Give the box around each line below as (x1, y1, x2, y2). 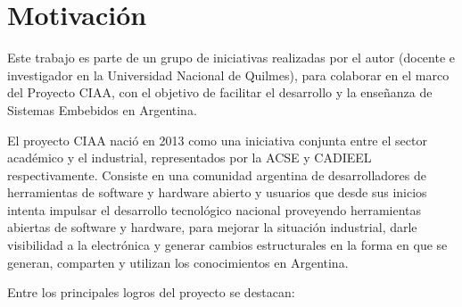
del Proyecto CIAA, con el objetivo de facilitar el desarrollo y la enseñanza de (7, 83, 433, 102)
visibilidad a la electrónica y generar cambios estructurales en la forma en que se (7, 236, 448, 254)
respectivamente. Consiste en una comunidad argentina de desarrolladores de (7, 165, 426, 184)
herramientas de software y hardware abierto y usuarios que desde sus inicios (7, 183, 427, 202)
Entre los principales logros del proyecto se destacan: (7, 283, 295, 302)
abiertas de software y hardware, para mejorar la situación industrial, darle (7, 218, 417, 236)
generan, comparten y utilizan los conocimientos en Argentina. (7, 253, 349, 271)
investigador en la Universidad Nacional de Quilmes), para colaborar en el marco (7, 65, 450, 84)
